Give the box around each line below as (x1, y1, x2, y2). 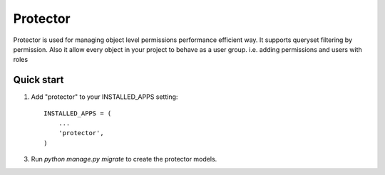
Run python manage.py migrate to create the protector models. (31, 155, 217, 164)
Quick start (13, 74, 64, 86)
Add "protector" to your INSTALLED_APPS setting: (31, 92, 178, 101)
